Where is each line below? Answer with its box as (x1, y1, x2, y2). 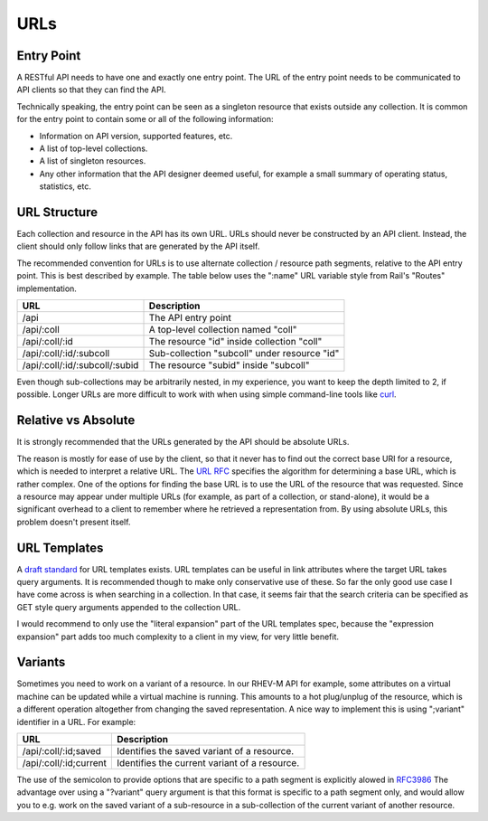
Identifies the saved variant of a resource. (117, 745, 295, 758)
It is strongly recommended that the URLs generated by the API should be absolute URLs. (16, 437, 350, 448)
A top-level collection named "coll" (148, 324, 297, 336)
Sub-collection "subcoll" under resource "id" (148, 347, 340, 360)
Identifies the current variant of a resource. (117, 757, 300, 769)
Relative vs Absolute (16, 412, 136, 429)
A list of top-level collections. (39, 143, 148, 154)
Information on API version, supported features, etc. (39, 130, 233, 141)
